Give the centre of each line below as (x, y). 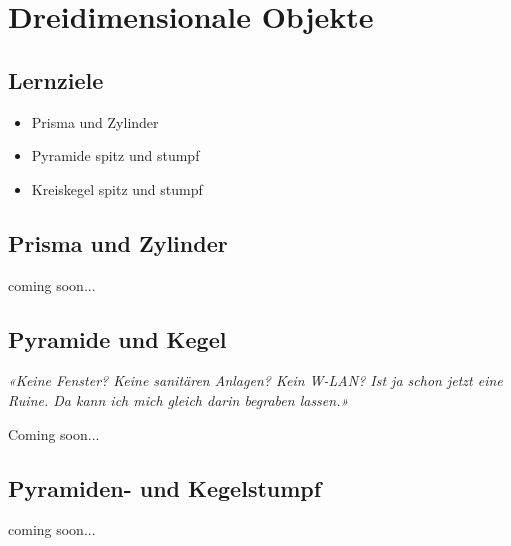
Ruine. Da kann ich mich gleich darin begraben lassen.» (178, 399)
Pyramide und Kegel (117, 338)
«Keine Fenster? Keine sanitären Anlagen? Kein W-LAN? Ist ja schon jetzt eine (255, 380)
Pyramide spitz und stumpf (115, 155)
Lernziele (56, 79)
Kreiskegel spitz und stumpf (117, 188)
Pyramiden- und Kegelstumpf (165, 487)
